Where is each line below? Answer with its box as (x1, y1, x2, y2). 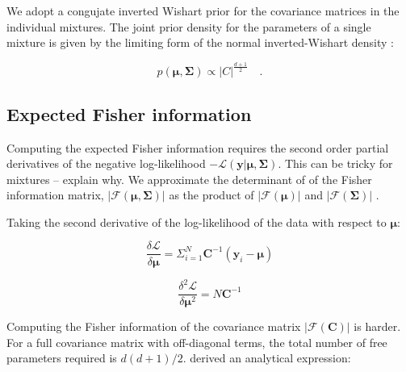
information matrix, (6, 186, 104, 203)
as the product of (169, 186, 254, 203)
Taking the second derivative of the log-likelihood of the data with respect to (6, 213, 387, 230)
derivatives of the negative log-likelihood (6, 155, 206, 172)
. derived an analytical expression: (182, 349, 351, 366)
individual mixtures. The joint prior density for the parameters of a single (6, 18, 371, 35)
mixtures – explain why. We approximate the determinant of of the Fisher (6, 170, 372, 187)
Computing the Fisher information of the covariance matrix (6, 318, 301, 335)
